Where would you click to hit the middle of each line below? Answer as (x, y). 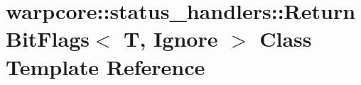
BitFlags (48, 39)
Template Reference (106, 66)
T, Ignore (171, 39)
